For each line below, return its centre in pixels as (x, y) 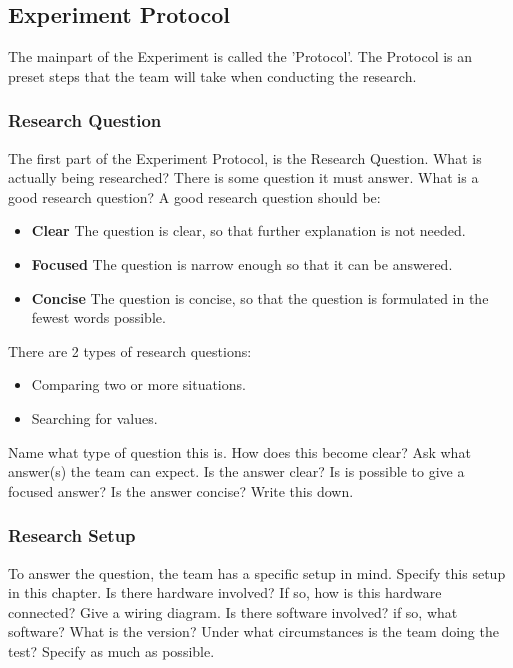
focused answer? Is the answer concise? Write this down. (181, 490)
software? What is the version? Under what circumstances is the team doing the (253, 631)
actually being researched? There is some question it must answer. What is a (243, 177)
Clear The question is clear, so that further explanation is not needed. (248, 230)
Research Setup (72, 535)
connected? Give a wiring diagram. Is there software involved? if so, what (233, 611)
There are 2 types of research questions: (130, 350)
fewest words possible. (98, 317)
